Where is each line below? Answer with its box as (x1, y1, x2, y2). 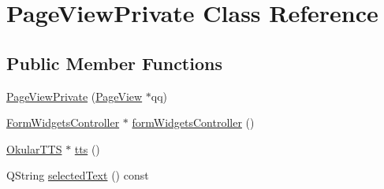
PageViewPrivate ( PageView (6, 87, 143, 104)
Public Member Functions (6, 50, 222, 75)
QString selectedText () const (6, 167, 149, 183)
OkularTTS (6, 140, 62, 157)
